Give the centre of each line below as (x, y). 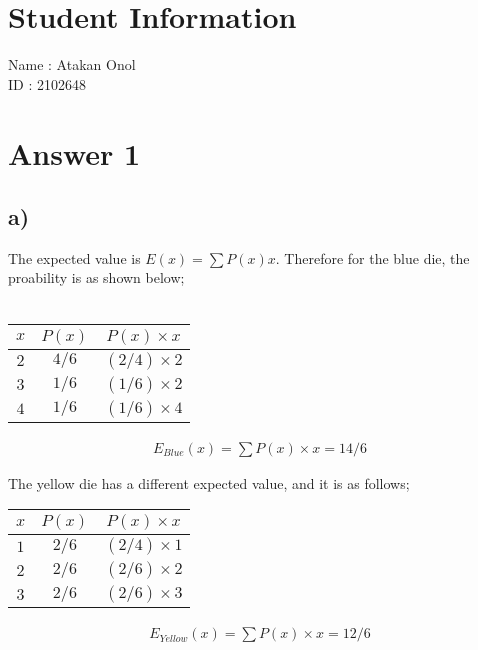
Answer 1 (74, 152)
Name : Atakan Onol (72, 64)
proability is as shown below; (96, 277)
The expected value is (74, 257)
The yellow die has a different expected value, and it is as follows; (209, 482)
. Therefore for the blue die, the (372, 257)
